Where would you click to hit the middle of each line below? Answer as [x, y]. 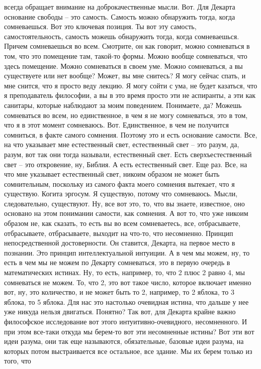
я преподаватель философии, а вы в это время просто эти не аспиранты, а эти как [130, 95]
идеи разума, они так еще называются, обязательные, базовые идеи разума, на [124, 341]
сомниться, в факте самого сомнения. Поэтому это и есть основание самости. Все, [131, 134]
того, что [18, 361]
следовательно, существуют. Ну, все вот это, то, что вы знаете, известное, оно [124, 203]
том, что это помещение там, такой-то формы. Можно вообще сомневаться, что [126, 55]
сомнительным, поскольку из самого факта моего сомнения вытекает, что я [119, 183]
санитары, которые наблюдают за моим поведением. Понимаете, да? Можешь [123, 105]
